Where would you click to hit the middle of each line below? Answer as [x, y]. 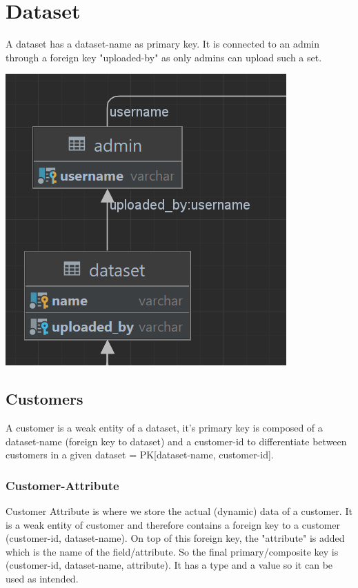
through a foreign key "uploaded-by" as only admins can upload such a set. [164, 57]
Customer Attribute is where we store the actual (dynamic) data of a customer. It [179, 511]
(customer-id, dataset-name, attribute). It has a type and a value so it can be [169, 565]
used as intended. [42, 579]
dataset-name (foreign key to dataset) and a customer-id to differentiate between [176, 441]
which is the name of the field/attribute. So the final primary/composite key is [172, 551]
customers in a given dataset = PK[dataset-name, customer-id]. [140, 455]
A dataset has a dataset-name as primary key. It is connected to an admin [163, 44]
